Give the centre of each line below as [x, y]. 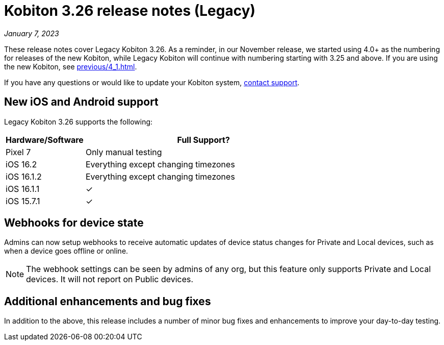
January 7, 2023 [32, 33]
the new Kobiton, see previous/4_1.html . [71, 66]
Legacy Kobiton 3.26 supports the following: [79, 121]
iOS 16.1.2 [24, 176]
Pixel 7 [18, 152]
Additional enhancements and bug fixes [108, 301]
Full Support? [203, 140]
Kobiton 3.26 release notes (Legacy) [130, 11]
